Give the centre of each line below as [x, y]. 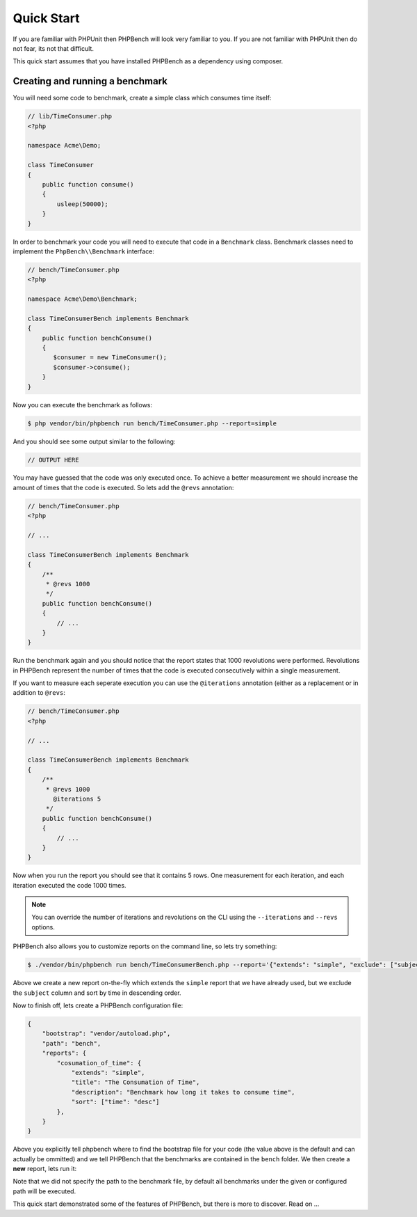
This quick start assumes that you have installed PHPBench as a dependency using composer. [148, 61]
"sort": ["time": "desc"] [115, 1102]
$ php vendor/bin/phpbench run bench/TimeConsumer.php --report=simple [152, 423]
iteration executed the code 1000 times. [69, 885]
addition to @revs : [39, 693]
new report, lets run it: [44, 1169]
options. [43, 927]
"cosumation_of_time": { [99, 1063]
